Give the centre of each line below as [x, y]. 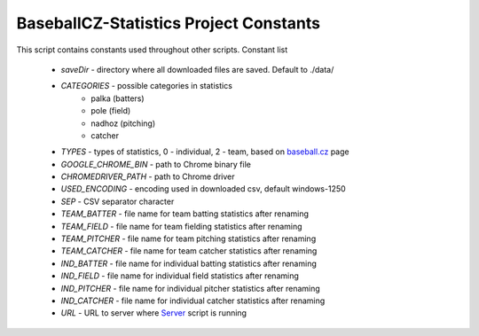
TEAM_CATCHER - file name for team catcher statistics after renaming [189, 251]
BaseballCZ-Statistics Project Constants [169, 23]
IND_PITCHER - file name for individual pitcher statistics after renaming [191, 288]
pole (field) [111, 111]
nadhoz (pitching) [123, 123]
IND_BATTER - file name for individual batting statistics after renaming [188, 263]
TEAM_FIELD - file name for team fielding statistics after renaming [181, 226]
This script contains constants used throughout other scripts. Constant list [152, 50]
